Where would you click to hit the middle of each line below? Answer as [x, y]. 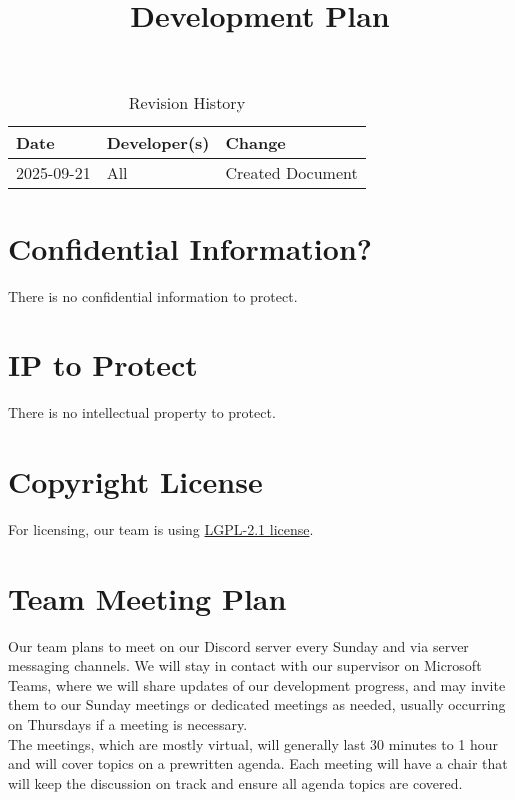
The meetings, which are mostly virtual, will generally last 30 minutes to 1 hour [253, 743]
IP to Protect [103, 364]
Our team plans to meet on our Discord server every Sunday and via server [238, 645]
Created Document [291, 173]
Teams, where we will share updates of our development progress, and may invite [257, 684]
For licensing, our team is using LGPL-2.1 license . [161, 528]
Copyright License [135, 481]
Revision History [187, 103]
